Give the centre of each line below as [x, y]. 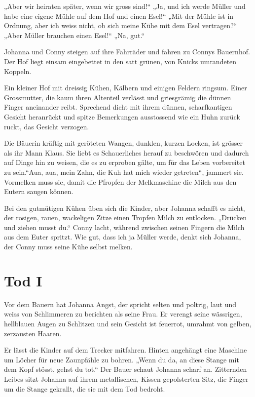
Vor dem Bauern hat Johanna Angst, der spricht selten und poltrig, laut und [120, 304]
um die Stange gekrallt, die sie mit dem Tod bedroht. [85, 388]
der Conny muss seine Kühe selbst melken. [68, 247]
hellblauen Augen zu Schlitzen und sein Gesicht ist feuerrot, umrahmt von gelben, [128, 323]
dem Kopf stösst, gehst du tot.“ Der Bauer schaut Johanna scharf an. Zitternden [126, 369]
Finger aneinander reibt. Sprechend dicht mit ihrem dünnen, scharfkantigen [118, 107]
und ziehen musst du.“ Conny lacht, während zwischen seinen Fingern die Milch [124, 227]
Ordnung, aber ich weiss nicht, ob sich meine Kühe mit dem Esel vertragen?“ [121, 25]
